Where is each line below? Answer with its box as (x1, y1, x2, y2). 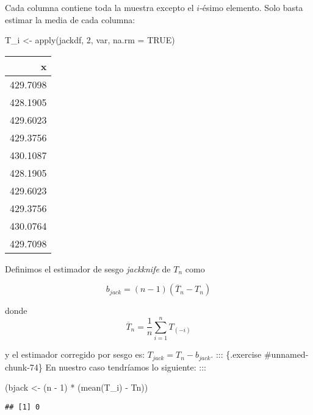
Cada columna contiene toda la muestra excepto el (5, 1, 194, 13)
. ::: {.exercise (210, 348, 262, 361)
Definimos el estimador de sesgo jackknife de (5, 262, 171, 275)
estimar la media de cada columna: (5, 13, 135, 26)
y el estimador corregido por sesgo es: (5, 348, 145, 361)
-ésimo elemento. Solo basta (200, 1, 303, 13)
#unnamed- (264, 348, 309, 361)
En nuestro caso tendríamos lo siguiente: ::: (45, 360, 206, 373)
